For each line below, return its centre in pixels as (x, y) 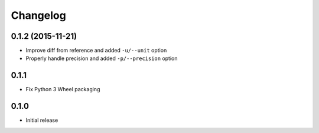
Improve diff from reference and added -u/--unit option (96, 51)
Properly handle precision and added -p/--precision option (102, 58)
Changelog (38, 15)
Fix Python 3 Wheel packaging (63, 89)
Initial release (42, 120)
